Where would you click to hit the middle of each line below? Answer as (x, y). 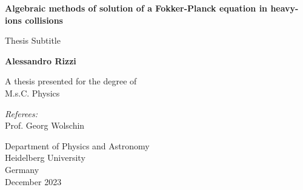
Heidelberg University (45, 158)
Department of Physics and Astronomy (77, 145)
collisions (44, 20)
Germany (22, 169)
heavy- (285, 8)
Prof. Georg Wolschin (45, 125)
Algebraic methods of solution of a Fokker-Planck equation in (136, 8)
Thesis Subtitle (33, 40)
